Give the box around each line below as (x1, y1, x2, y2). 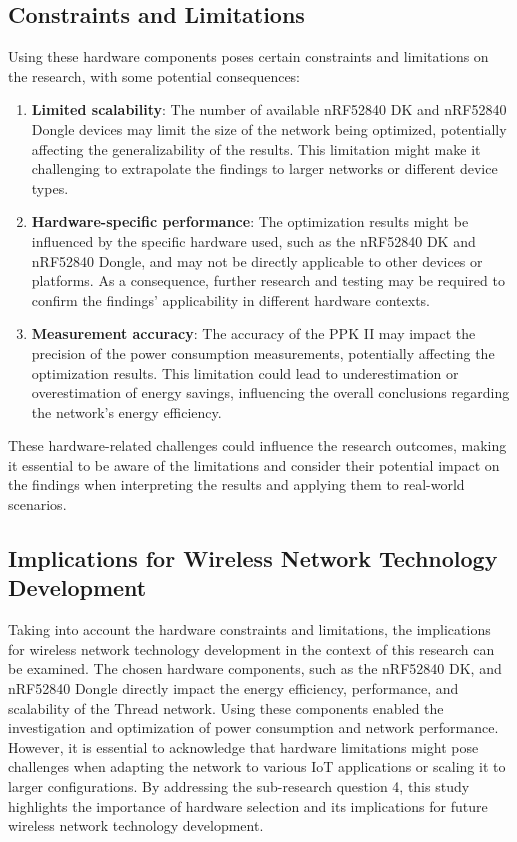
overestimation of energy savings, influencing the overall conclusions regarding (31, 382, 510, 403)
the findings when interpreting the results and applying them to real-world (8, 474, 465, 495)
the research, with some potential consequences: (8, 65, 301, 86)
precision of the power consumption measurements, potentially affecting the (31, 342, 495, 363)
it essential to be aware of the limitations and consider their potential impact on (8, 454, 500, 475)
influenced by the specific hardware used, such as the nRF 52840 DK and (31, 230, 476, 251)
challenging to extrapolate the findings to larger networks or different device (31, 158, 498, 179)
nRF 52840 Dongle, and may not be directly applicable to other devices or (31, 250, 483, 271)
